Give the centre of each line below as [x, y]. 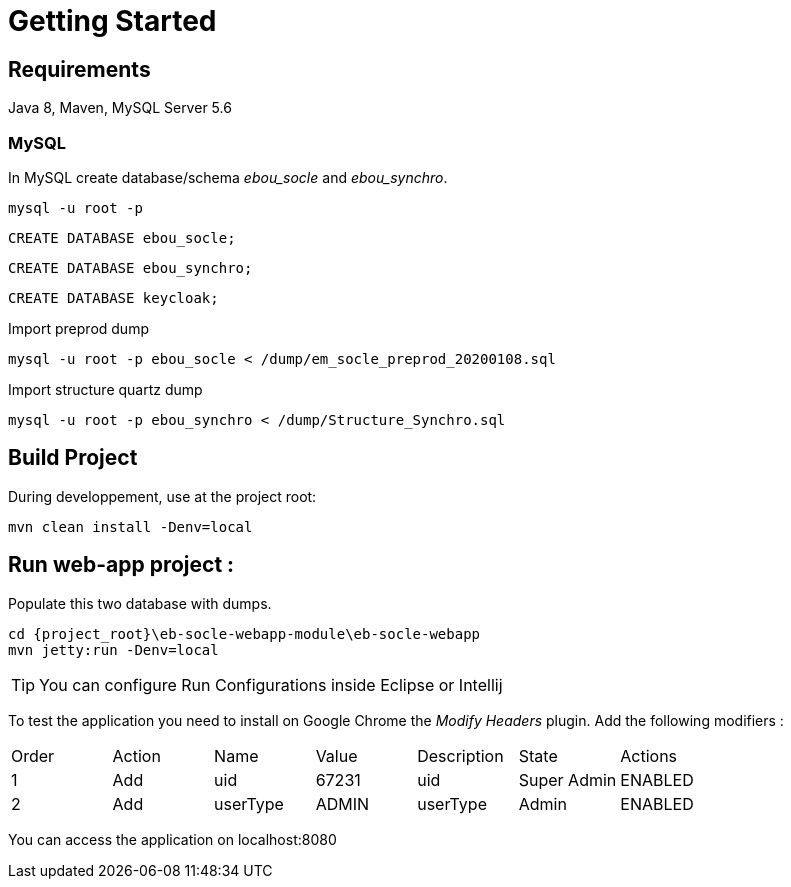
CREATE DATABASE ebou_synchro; [130, 267]
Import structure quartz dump [105, 389]
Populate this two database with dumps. [140, 603]
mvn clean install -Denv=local [130, 526]
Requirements [79, 69]
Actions [649, 755]
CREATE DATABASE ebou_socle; [122, 237]
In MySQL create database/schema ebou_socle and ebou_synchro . [228, 177]
